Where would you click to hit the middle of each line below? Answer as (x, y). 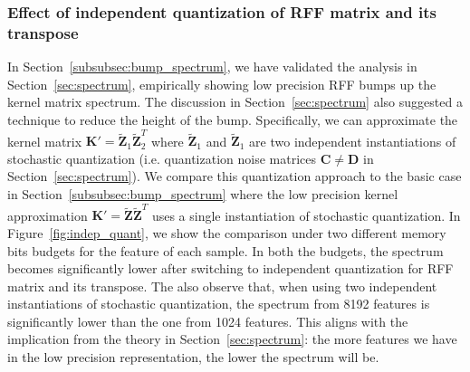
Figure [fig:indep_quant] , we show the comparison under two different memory (227, 232)
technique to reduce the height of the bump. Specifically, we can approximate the (233, 119)
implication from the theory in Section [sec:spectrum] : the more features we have (232, 339)
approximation (48, 215)
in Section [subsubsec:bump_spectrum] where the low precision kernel (203, 194)
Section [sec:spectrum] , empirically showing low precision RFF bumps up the (222, 84)
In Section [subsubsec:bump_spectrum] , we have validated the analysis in (212, 67)
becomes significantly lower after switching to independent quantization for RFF (230, 268)
